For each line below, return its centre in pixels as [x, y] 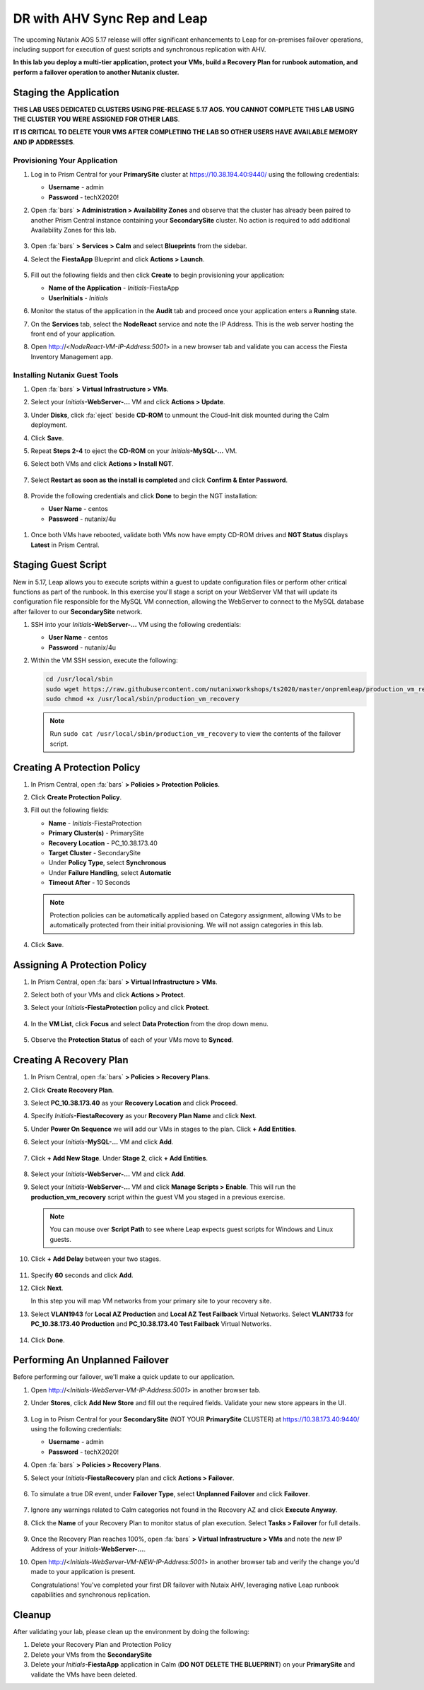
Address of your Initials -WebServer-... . [88, 1549]
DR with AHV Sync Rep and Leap [110, 18]
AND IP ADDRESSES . [44, 142]
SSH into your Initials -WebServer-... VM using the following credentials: [136, 625]
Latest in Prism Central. [65, 545]
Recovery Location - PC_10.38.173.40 [103, 843]
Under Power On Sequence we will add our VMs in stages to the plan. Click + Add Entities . [164, 1129]
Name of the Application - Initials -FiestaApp [114, 288]
